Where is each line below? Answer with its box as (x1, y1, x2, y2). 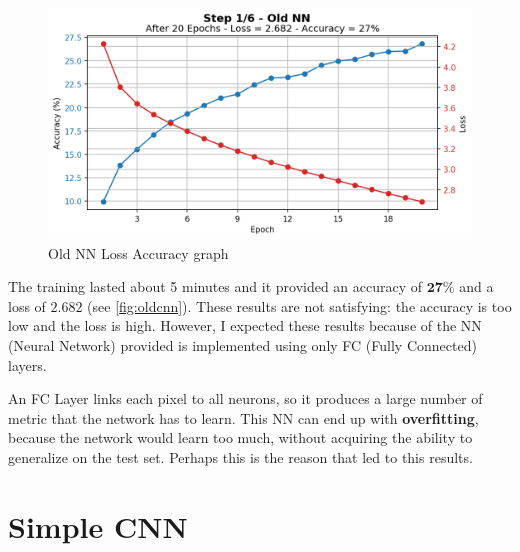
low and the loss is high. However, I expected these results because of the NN (8, 315, 482, 336)
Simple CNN (8, 505, 188, 546)
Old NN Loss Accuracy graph (48, 242, 229, 263)
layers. (8, 354, 47, 375)
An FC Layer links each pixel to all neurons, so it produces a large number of (8, 388, 483, 409)
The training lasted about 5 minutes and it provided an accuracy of (8, 276, 423, 297)
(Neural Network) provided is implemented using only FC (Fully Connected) (8, 335, 477, 356)
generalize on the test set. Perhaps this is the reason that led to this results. (8, 446, 473, 467)
